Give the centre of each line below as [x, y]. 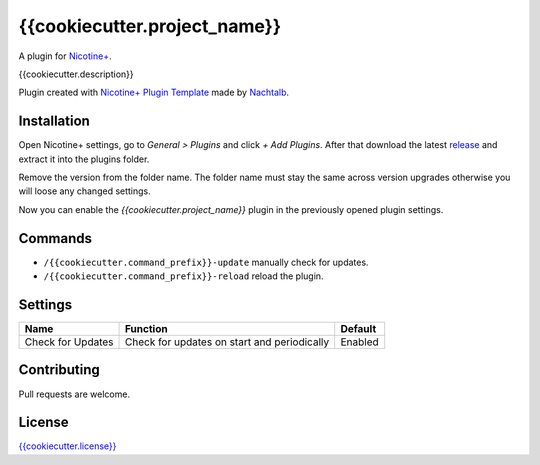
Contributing [59, 370]
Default [358, 328]
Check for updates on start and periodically [227, 342]
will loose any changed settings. [85, 191]
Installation [54, 121]
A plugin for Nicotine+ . [65, 56]
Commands [55, 238]
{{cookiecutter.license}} [67, 446]
